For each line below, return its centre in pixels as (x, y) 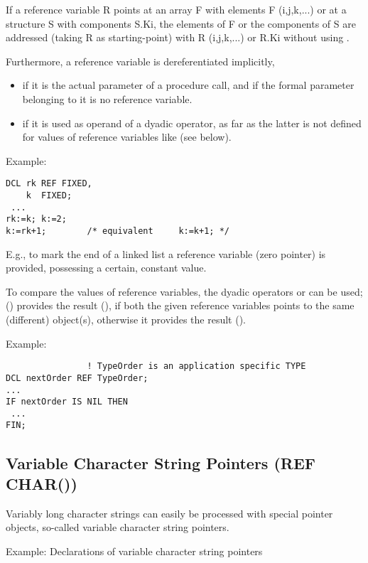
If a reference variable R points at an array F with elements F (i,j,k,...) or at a (176, 9)
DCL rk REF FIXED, (49, 184)
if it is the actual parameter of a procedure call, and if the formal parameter (188, 85)
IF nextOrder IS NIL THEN (67, 402)
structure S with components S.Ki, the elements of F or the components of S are (181, 23)
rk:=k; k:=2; (36, 219)
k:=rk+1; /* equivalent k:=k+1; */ (118, 231)
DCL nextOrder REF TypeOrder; (77, 378)
